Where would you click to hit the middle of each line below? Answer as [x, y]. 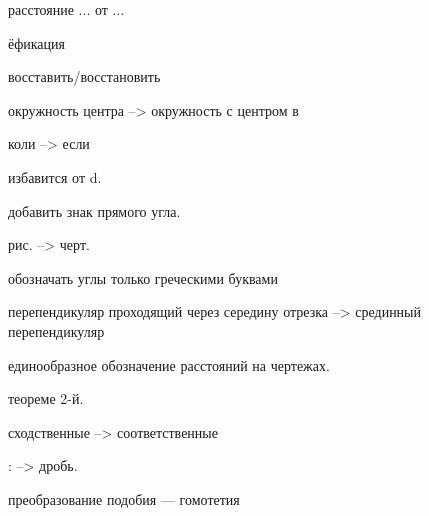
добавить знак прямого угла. [94, 210]
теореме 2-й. [46, 398]
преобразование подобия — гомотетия [124, 498]
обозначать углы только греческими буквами [143, 277]
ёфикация [37, 42]
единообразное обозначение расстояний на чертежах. [169, 364]
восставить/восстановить [84, 76]
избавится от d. [55, 176]
